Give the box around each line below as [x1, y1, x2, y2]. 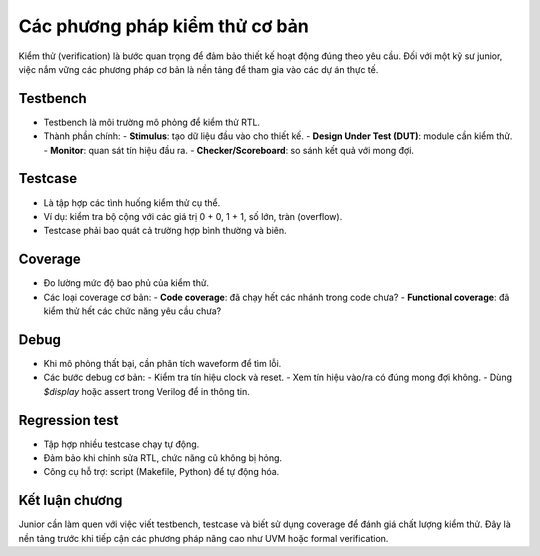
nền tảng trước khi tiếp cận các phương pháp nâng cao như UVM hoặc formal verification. [18, 532, 389, 544]
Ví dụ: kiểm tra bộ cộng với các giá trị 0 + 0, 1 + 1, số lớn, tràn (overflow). [43, 210, 343, 222]
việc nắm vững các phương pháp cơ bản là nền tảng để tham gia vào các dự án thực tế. [18, 63, 379, 75]
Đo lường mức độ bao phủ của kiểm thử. [43, 277, 210, 289]
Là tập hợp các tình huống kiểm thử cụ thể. [43, 196, 221, 209]
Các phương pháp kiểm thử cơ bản [18, 15, 309, 37]
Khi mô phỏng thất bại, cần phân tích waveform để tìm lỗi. [43, 357, 282, 369]
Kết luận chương [18, 492, 123, 509]
